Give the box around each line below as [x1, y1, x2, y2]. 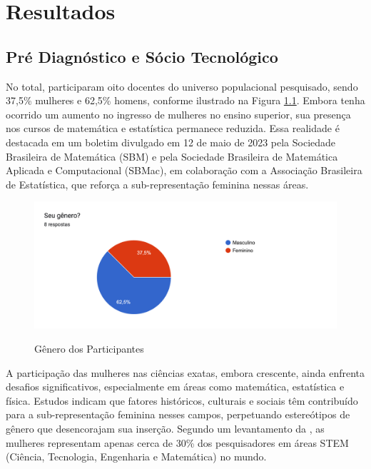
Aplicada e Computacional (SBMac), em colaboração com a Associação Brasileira [6, 163, 362, 178]
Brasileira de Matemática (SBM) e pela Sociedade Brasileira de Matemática [6, 148, 338, 163]
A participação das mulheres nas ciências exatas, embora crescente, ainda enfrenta [6, 365, 365, 380]
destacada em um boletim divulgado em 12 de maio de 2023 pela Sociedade [6, 134, 336, 149]
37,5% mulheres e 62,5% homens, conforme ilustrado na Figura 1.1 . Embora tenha [6, 93, 365, 108]
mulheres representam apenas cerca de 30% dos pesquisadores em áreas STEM [6, 435, 349, 450]
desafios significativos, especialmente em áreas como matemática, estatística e [6, 379, 345, 394]
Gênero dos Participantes [34, 341, 144, 355]
